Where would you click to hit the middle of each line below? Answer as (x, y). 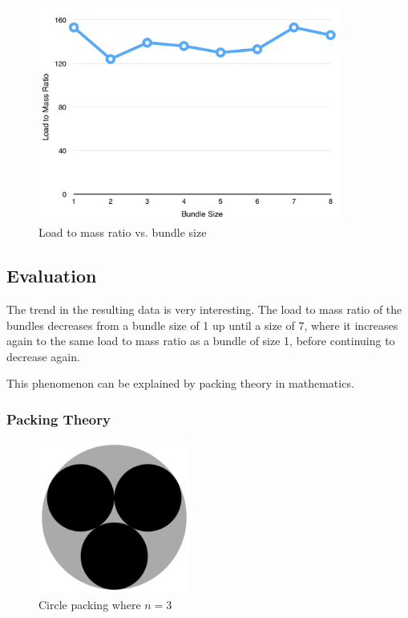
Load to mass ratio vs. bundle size (123, 232)
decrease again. (43, 356)
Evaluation (52, 276)
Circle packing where (90, 604)
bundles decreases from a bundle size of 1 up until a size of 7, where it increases (202, 325)
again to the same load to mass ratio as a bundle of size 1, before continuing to (201, 341)
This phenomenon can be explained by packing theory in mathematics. (180, 383)
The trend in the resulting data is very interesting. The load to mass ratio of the (204, 309)
